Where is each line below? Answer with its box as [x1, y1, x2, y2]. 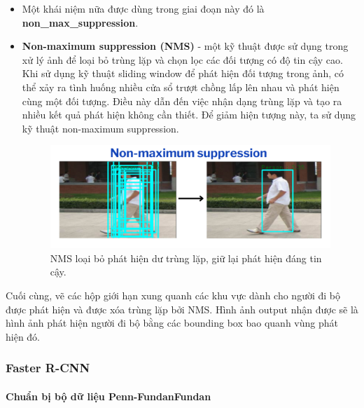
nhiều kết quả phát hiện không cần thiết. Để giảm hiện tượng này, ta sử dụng [22, 107, 356, 122]
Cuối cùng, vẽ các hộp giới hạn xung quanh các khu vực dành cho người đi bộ [6, 288, 340, 303]
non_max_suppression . [22, 15, 139, 29]
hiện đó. [6, 329, 41, 344]
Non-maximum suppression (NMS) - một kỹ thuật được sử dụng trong [22, 39, 349, 53]
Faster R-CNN [6, 359, 90, 376]
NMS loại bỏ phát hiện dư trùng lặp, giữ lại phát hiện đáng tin [50, 250, 322, 265]
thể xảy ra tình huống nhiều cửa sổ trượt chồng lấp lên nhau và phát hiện [22, 79, 339, 94]
